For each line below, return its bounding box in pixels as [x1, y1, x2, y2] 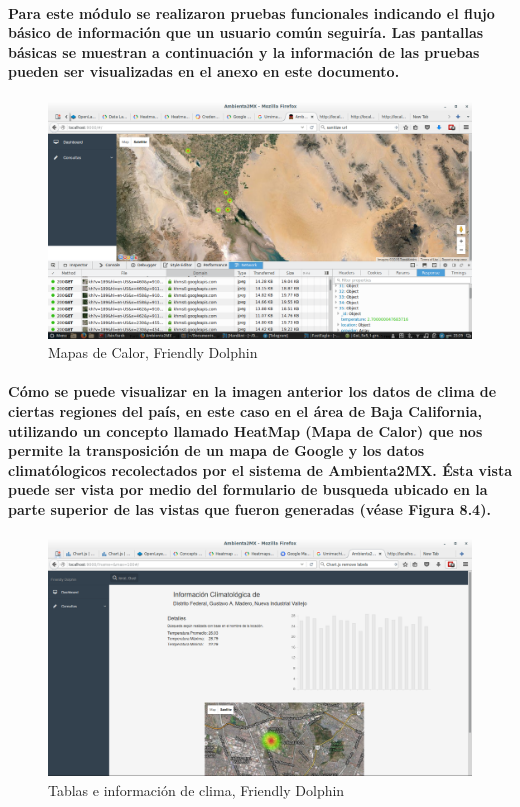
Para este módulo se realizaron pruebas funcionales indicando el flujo [8, 2, 495, 23]
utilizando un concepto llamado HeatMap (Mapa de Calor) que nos [8, 420, 483, 441]
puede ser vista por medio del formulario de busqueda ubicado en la [8, 479, 488, 500]
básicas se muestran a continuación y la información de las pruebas [8, 41, 480, 62]
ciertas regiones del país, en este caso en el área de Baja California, [8, 401, 482, 422]
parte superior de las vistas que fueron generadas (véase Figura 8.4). [8, 499, 491, 519]
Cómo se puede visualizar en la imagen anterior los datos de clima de [8, 381, 497, 402]
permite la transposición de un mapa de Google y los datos [8, 440, 425, 461]
